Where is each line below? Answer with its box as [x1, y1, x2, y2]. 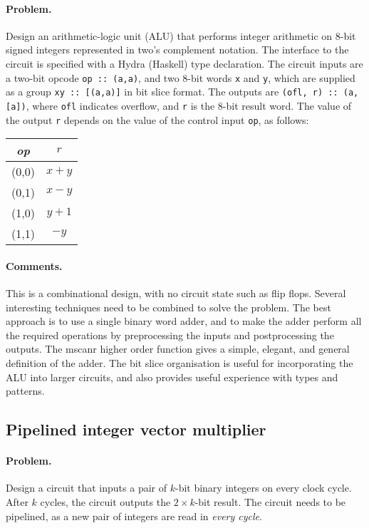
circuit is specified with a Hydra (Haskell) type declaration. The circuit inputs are [6, 56, 363, 71]
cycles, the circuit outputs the [40, 494, 171, 509]
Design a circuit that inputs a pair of [6, 480, 167, 495]
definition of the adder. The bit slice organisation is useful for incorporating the [6, 355, 353, 370]
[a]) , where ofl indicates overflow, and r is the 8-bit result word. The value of [6, 98, 352, 113]
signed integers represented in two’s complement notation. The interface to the [6, 42, 349, 57]
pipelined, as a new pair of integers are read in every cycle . [6, 508, 262, 523]
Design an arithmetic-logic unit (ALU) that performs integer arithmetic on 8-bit [6, 28, 356, 43]
